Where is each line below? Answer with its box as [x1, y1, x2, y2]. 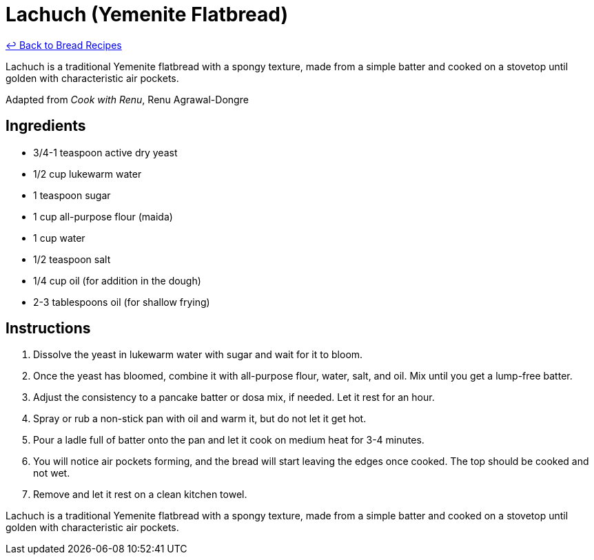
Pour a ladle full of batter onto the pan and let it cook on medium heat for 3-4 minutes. [33, 434, 424, 446]
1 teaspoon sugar [33, 189, 111, 201]
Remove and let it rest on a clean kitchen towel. [33, 488, 247, 501]
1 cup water [33, 231, 85, 244]
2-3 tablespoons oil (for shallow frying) [33, 295, 210, 308]
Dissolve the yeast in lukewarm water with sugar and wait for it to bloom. [33, 349, 363, 361]
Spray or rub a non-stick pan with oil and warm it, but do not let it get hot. [33, 413, 367, 425]
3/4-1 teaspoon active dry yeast [33, 146, 178, 158]
